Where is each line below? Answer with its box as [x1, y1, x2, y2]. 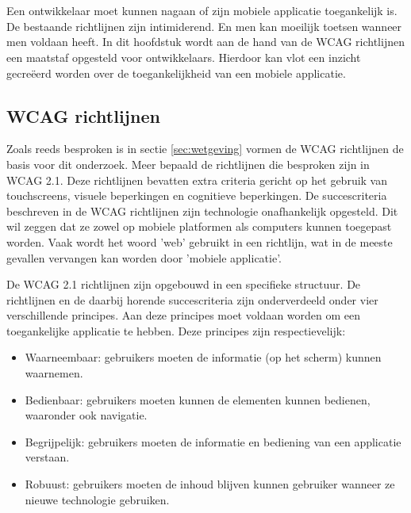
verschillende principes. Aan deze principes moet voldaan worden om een [6, 307, 361, 323]
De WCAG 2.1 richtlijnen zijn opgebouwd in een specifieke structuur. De [6, 276, 361, 293]
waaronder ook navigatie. [25, 407, 148, 423]
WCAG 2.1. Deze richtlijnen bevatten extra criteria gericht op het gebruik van [6, 171, 388, 188]
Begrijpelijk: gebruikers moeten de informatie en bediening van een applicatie [25, 433, 401, 450]
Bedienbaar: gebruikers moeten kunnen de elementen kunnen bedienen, [25, 391, 371, 408]
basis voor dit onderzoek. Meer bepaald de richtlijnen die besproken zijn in [6, 155, 370, 172]
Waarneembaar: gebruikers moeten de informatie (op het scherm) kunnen [25, 349, 382, 366]
